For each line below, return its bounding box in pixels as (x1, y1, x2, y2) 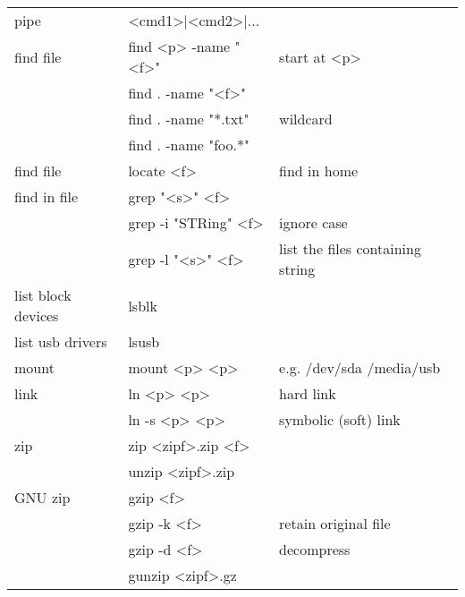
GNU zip (14, 487, 71, 507)
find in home (279, 160, 359, 181)
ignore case (279, 212, 348, 233)
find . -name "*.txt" (128, 108, 249, 129)
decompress (279, 539, 351, 559)
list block (14, 285, 72, 305)
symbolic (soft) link (279, 409, 401, 430)
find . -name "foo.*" (128, 134, 249, 155)
